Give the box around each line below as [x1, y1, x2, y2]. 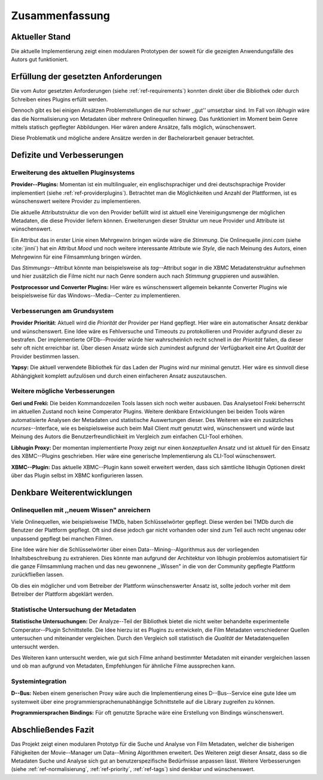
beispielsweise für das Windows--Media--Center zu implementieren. [11, 292, 181, 299]
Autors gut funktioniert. [11, 56, 69, 63]
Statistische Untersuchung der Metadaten [11, 605, 136, 614]
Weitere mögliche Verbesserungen [11, 387, 115, 395]
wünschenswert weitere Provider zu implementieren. [11, 198, 141, 205]
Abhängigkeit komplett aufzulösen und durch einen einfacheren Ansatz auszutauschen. [11, 372, 227, 380]
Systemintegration [11, 677, 67, 685]
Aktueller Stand [11, 32, 71, 42]
